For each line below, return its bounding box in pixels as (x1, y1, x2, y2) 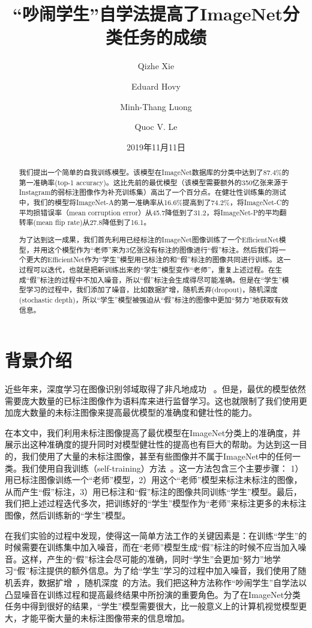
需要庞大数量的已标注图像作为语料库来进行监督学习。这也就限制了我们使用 (5, 394, 299, 407)
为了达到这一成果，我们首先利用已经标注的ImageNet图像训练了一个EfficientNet (19, 234, 279, 244)
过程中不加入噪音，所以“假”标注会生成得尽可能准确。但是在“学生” (61, 274, 282, 285)
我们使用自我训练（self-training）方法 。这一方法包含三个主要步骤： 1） (21, 461, 304, 474)
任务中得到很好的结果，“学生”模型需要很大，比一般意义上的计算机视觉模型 (5, 600, 299, 612)
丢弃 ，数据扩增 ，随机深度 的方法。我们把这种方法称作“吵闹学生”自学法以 (13, 576, 307, 588)
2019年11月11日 (127, 140, 185, 153)
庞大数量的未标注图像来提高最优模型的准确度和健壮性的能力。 (13, 406, 257, 419)
